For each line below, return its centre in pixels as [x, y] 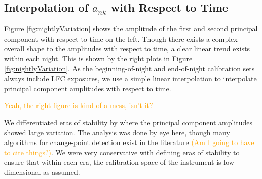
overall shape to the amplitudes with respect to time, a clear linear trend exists [127, 48]
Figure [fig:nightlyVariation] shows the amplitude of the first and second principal [131, 29]
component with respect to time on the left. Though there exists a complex [121, 38]
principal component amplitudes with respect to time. [88, 88]
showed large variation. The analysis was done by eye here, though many [117, 132]
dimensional [23, 172]
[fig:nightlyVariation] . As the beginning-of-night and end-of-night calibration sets [129, 68]
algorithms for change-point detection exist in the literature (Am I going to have [129, 142]
